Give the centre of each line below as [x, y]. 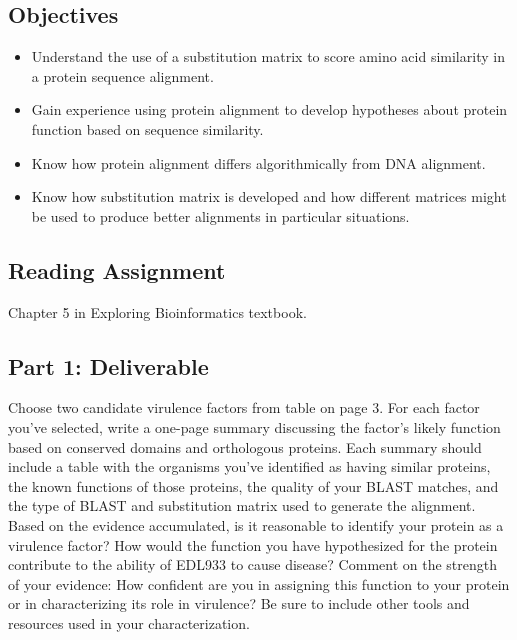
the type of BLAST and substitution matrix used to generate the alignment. [242, 505]
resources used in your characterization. [129, 622]
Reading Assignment [117, 269]
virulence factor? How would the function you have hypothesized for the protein [253, 544]
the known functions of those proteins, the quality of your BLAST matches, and [253, 485]
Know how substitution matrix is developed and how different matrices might [269, 196]
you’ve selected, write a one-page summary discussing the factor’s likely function [254, 426]
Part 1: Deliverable [108, 365]
